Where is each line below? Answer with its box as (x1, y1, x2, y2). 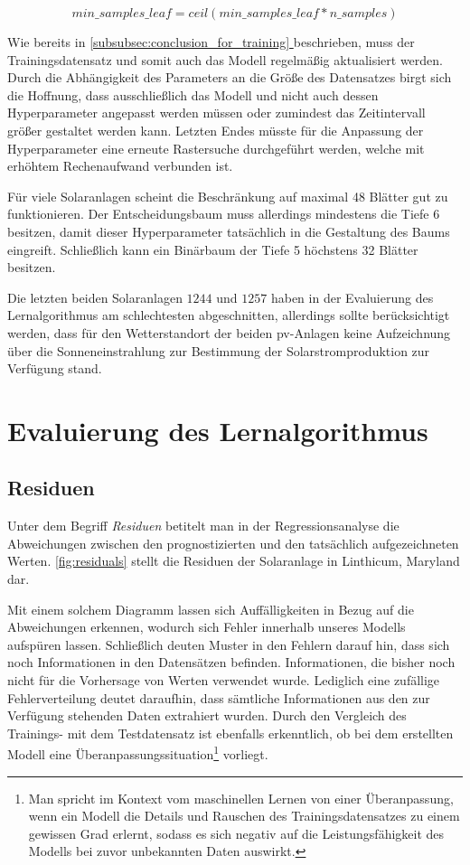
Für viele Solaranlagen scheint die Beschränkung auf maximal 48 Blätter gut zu (7, 186, 448, 205)
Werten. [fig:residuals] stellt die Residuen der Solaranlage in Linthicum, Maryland (7, 551, 460, 570)
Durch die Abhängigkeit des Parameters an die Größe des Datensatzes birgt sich (7, 68, 452, 87)
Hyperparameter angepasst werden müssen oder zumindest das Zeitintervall (7, 103, 426, 122)
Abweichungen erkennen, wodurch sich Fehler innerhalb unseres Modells (7, 617, 406, 636)
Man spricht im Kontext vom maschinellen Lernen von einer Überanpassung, (28, 788, 454, 807)
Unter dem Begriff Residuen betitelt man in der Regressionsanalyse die (7, 516, 399, 535)
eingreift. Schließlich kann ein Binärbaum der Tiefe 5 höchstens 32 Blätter (7, 240, 418, 259)
